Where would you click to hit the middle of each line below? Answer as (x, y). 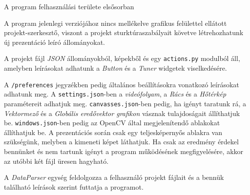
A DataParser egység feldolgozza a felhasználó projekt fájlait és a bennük (114, 177)
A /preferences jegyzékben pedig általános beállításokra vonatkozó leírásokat (122, 84)
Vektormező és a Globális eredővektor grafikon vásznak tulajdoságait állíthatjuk (122, 113)
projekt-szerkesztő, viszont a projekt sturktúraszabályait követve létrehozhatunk (124, 32)
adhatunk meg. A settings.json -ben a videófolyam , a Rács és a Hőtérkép (115, 94)
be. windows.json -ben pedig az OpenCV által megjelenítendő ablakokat (112, 123)
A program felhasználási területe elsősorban (69, 6)
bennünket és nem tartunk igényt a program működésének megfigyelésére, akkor (124, 151)
